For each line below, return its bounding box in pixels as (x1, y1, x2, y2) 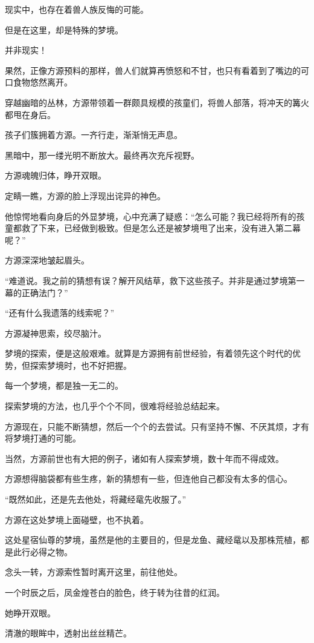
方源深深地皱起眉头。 (5, 254, 89, 266)
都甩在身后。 (5, 108, 56, 120)
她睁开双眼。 (5, 606, 56, 619)
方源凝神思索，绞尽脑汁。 (5, 326, 106, 339)
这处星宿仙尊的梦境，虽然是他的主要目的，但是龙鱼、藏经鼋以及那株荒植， (5, 533, 301, 546)
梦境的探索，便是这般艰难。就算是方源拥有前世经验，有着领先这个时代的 (5, 347, 292, 360)
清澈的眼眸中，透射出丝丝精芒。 (5, 627, 132, 639)
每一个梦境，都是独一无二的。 (5, 379, 123, 392)
